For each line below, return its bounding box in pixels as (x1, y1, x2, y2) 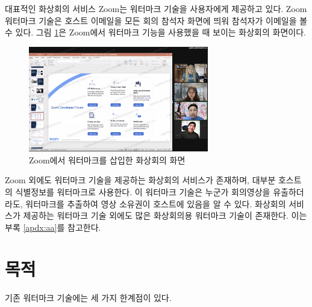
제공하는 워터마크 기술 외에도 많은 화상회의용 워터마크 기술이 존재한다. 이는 (23, 209, 307, 222)
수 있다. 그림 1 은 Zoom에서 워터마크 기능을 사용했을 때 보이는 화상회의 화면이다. (5, 26, 306, 38)
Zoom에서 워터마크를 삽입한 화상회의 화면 (29, 153, 186, 166)
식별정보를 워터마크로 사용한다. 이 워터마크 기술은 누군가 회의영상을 (15, 186, 270, 198)
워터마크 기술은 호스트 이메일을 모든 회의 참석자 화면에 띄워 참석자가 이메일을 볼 (5, 14, 308, 26)
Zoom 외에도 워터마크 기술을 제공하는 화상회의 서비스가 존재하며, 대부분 (5, 174, 276, 186)
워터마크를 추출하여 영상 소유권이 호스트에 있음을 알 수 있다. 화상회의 (25, 197, 286, 210)
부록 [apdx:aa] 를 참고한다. (5, 220, 101, 233)
